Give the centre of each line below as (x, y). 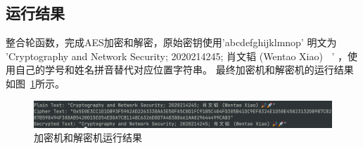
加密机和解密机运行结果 (88, 137)
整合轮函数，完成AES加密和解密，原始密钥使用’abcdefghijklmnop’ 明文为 (171, 42)
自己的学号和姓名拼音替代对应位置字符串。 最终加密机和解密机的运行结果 (184, 70)
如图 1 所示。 (35, 83)
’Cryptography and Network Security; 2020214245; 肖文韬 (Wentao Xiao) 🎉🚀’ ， (177, 56)
